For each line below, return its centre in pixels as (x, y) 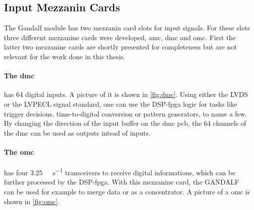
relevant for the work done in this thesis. (65, 56)
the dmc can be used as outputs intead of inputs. (77, 132)
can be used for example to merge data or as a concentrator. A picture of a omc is (127, 191)
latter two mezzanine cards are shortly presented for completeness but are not (120, 47)
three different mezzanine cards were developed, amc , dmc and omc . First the (120, 37)
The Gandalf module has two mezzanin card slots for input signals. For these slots (127, 28)
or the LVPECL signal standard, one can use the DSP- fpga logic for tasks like (121, 104)
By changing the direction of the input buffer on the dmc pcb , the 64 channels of (125, 123)
